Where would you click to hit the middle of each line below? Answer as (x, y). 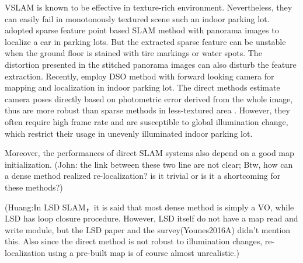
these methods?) (34, 187)
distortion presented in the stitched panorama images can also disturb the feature (151, 64)
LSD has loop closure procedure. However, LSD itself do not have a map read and (151, 218)
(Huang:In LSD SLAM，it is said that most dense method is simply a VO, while (149, 207)
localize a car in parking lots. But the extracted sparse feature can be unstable (145, 41)
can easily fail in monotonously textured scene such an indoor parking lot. (137, 18)
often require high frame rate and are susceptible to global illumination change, (147, 121)
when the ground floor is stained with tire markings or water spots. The (133, 53)
